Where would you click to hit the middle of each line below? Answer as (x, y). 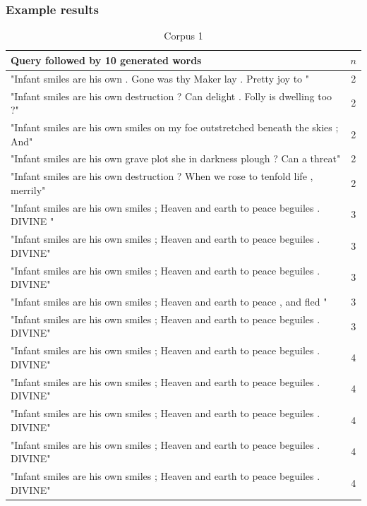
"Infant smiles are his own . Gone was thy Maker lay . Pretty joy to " (160, 78)
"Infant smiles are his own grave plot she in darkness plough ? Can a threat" (176, 158)
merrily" (28, 189)
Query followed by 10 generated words (106, 60)
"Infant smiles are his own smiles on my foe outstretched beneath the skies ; (175, 127)
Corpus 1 (183, 36)
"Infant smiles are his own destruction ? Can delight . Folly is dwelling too (172, 96)
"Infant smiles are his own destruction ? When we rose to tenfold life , (162, 176)
